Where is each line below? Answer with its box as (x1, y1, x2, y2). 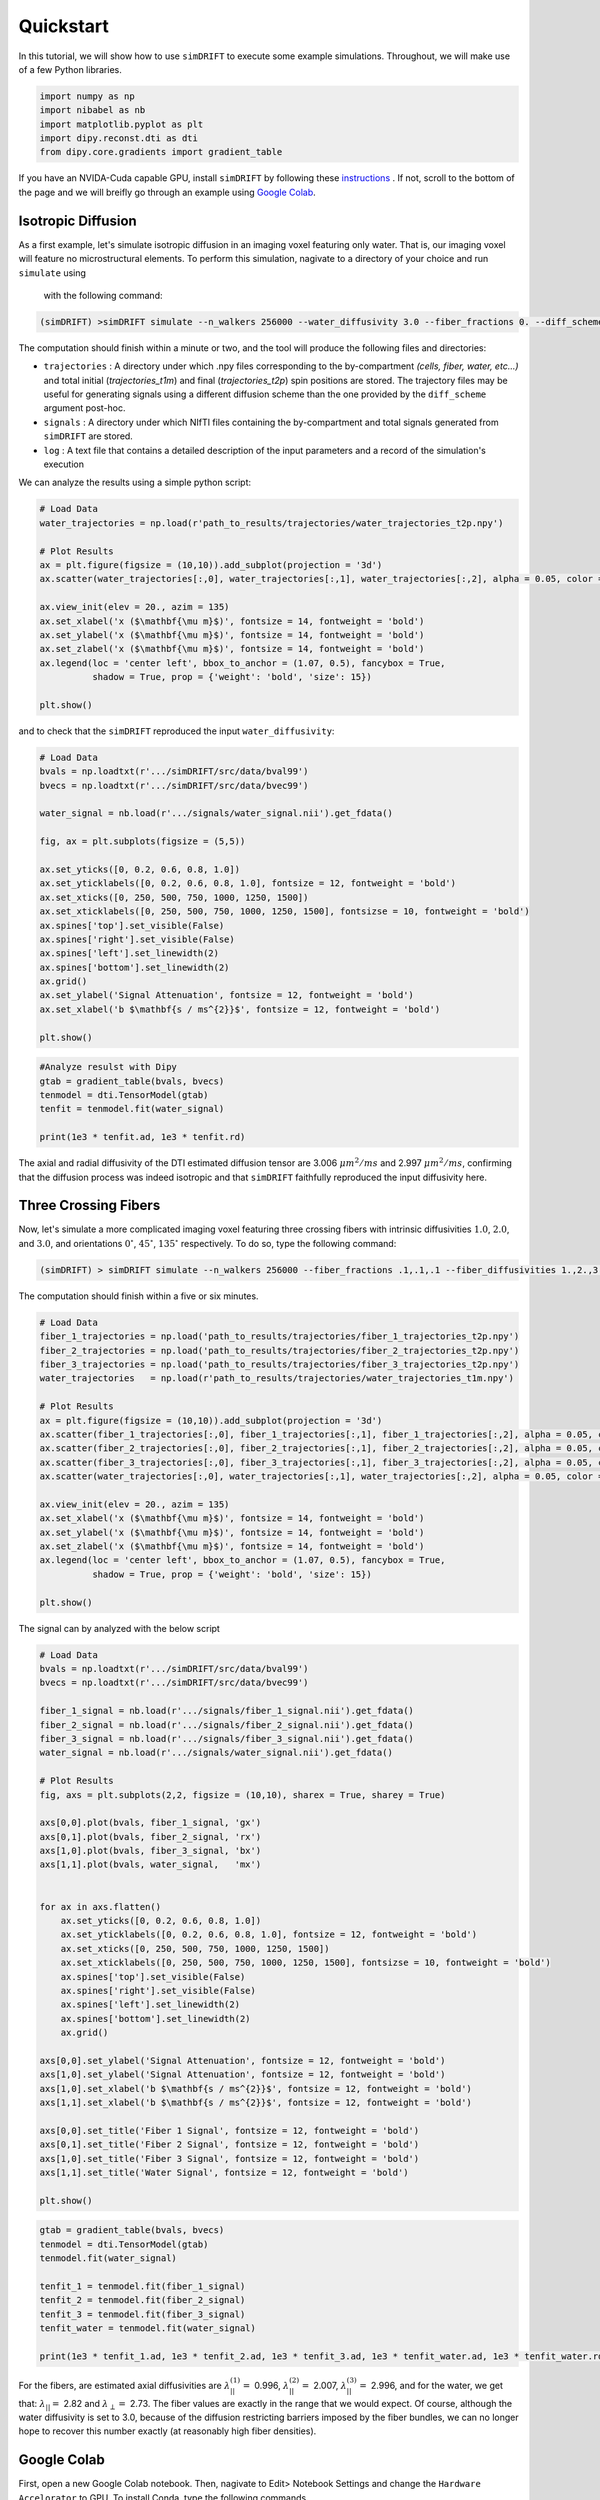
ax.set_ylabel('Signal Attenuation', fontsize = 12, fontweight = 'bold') (39, 990, 415, 1001)
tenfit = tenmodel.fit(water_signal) (39, 1103, 225, 1115)
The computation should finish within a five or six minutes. (18, 1290, 259, 1302)
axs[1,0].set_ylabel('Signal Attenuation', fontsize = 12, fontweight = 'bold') (39, 2069, 446, 2080)
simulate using (18, 266, 87, 279)
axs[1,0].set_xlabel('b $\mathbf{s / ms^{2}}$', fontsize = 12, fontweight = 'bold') (39, 2083, 472, 2094)
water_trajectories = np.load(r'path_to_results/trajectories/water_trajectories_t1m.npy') (39, 1373, 515, 1384)
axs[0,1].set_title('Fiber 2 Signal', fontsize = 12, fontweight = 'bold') (39, 2139, 420, 2150)
